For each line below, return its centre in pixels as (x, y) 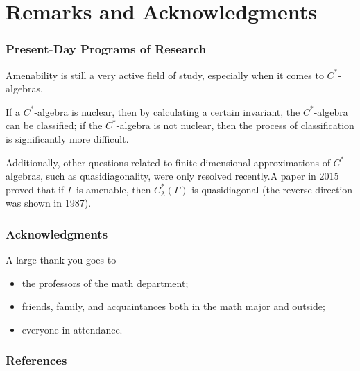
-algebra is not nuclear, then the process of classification (235, 125)
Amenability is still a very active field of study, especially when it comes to (165, 75)
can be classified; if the (54, 125)
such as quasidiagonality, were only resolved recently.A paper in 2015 (192, 176)
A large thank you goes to (61, 260)
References (36, 360)
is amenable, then (114, 189)
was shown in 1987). (49, 203)
